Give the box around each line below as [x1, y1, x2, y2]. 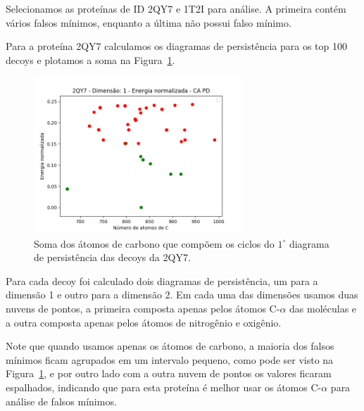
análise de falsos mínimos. [6, 393, 117, 408]
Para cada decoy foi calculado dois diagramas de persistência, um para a [6, 273, 318, 288]
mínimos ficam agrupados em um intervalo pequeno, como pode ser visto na [6, 352, 334, 367]
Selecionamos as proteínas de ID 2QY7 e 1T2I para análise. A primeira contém [6, 1, 346, 15]
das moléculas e [289, 301, 357, 315]
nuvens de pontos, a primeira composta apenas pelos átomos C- [6, 301, 280, 315]
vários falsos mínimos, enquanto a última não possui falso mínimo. [6, 15, 291, 30]
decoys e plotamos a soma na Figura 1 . [6, 52, 175, 67]
